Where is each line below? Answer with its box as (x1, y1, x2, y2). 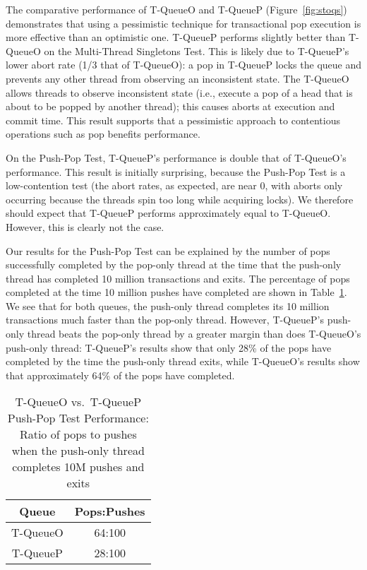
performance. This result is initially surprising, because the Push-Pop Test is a (6, 164, 346, 179)
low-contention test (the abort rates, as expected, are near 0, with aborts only (6, 178, 343, 193)
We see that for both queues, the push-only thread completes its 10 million (6, 298, 330, 313)
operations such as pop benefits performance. (6, 126, 200, 141)
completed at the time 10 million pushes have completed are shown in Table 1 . (6, 285, 347, 299)
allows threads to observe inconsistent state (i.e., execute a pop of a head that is (6, 85, 353, 100)
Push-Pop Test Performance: (7, 410, 149, 427)
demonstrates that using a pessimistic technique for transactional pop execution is (6, 16, 361, 30)
